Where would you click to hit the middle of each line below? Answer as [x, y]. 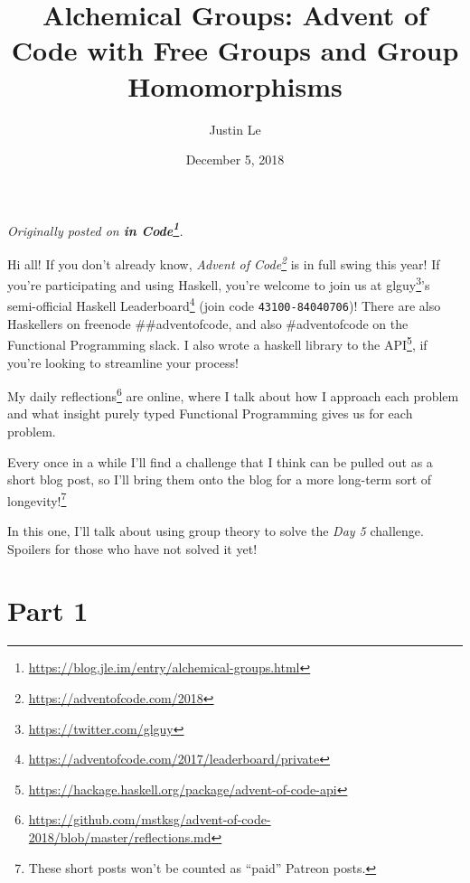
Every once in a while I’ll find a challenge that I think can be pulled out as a [220, 461]
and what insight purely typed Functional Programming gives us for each [210, 413]
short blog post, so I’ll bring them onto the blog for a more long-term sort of [220, 479]
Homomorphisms [235, 85]
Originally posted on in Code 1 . [95, 229]
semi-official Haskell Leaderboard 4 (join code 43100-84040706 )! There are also [224, 305]
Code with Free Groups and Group [235, 50]
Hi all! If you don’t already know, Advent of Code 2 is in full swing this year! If [224, 262]
